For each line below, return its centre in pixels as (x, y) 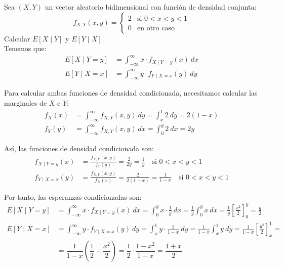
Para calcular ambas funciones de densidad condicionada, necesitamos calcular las (131, 93)
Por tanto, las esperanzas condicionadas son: (73, 196)
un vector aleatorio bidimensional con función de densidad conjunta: (151, 7)
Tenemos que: (25, 48)
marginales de (26, 103)
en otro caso (156, 28)
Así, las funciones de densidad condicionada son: (79, 148)
